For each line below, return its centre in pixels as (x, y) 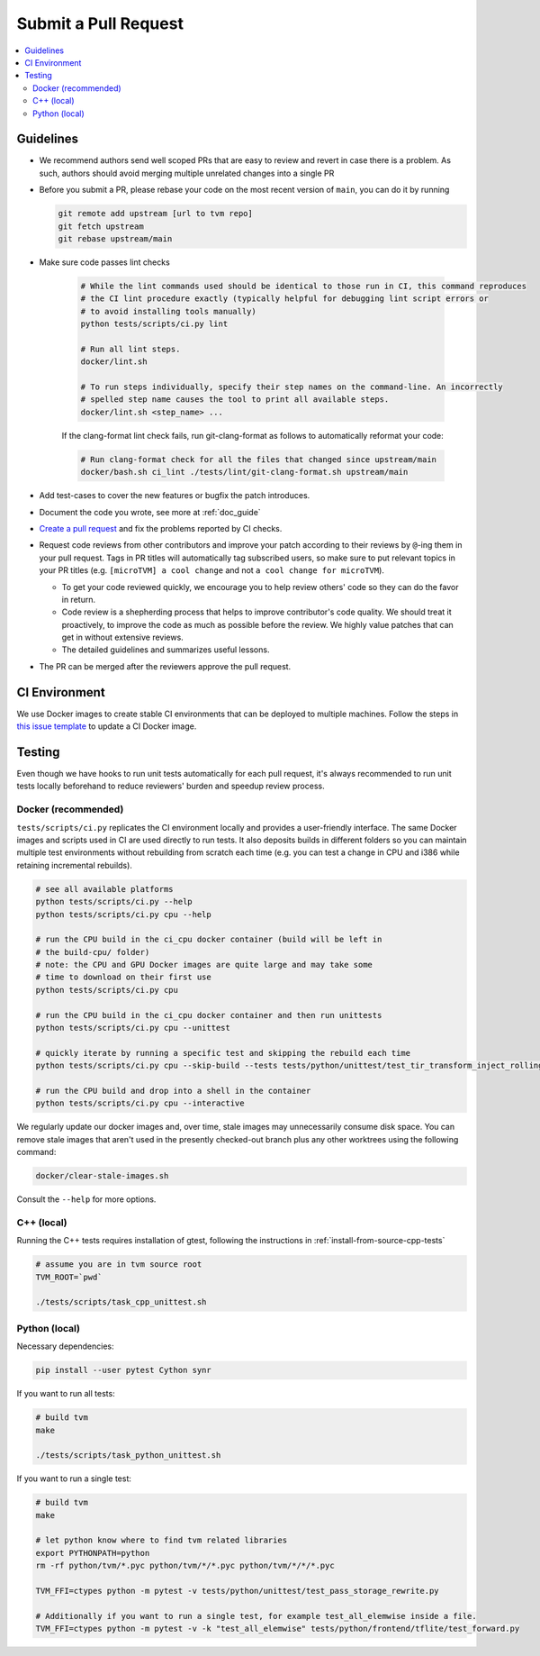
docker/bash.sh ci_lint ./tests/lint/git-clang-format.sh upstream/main (244, 472)
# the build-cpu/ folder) (93, 952)
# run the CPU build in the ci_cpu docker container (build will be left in (209, 940)
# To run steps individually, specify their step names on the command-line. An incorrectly (292, 387)
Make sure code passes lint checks (104, 262)
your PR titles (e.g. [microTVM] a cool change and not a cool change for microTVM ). (211, 570)
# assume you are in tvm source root (119, 1265)
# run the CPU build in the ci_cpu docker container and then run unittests (209, 1015)
